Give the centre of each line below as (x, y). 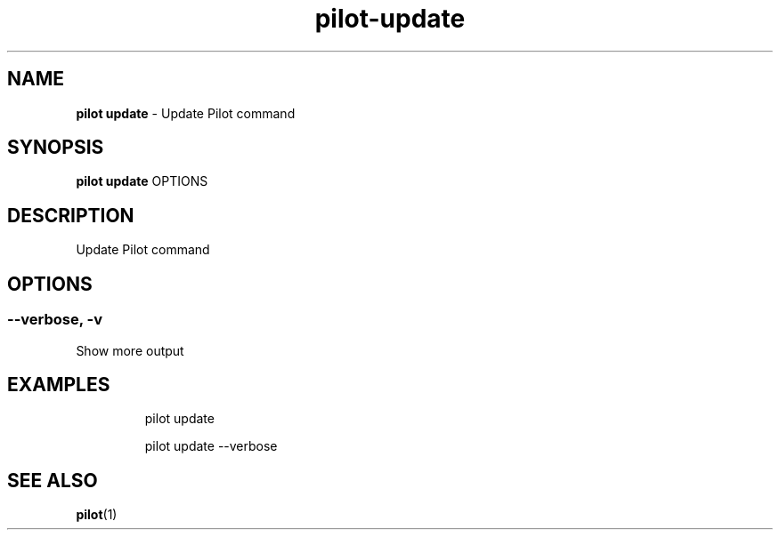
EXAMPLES (59, 384)
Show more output (130, 350)
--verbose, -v (55, 320)
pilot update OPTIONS (142, 181)
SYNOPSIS (56, 148)
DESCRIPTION (71, 215)
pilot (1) (97, 515)
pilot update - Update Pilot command (186, 113)
